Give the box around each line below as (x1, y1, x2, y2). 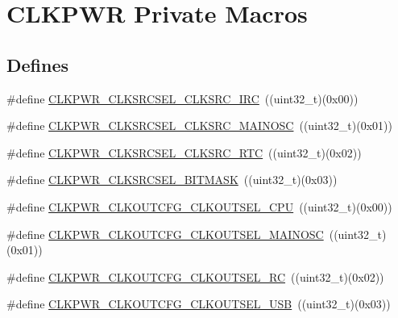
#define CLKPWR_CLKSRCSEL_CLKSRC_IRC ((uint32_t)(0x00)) (6, 90, 359, 107)
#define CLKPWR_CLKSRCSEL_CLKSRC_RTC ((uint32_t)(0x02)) (6, 144, 362, 161)
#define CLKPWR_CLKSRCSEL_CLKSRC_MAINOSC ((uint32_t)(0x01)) (6, 117, 392, 134)
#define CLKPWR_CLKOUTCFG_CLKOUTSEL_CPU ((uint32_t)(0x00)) (6, 198, 392, 215)
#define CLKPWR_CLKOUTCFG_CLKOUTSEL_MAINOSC (6, 225, 324, 242)
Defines (6, 52, 69, 77)
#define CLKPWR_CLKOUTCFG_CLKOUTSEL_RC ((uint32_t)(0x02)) (6, 268, 384, 285)
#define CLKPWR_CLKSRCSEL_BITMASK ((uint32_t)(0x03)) (6, 171, 338, 188)
